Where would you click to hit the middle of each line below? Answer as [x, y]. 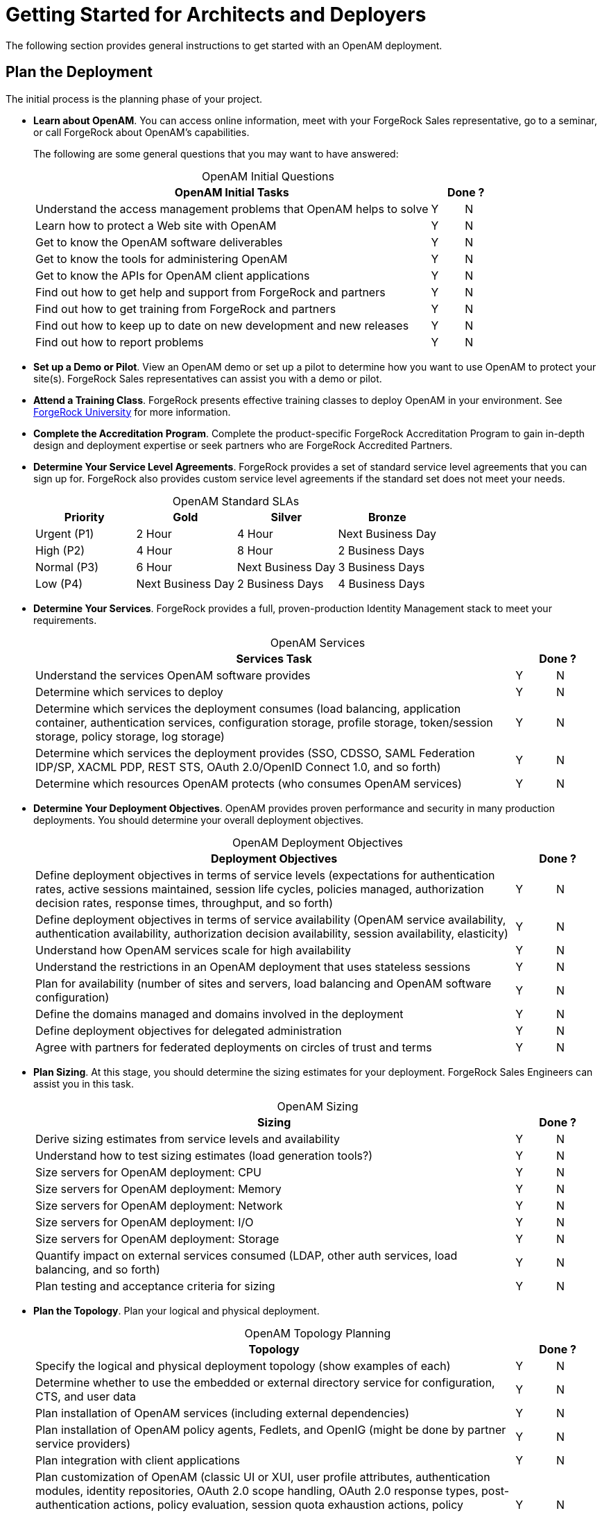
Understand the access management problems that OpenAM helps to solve [232, 209]
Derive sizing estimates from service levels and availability [188, 1139]
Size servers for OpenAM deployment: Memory [158, 1189]
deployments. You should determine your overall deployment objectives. [199, 820]
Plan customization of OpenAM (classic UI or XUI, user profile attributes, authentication [263, 1477]
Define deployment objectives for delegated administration [189, 1030]
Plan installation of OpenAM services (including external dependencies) [223, 1413]
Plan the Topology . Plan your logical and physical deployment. [177, 1310]
